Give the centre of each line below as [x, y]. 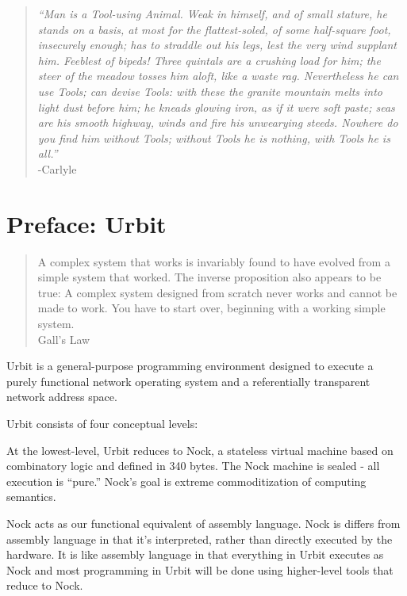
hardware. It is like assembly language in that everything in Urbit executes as [195, 554]
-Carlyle [57, 168]
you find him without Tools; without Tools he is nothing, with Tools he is [214, 138]
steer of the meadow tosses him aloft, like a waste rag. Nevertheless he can [218, 76]
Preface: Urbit [86, 223]
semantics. [31, 497]
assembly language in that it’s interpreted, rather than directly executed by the [200, 539]
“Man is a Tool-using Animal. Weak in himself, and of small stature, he [212, 13]
